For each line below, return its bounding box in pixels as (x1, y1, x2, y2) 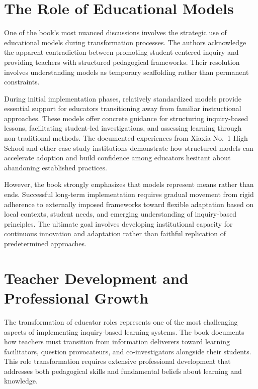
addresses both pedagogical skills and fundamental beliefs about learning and (4, 365, 242, 376)
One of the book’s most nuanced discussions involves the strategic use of (4, 27, 227, 38)
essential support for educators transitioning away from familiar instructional (4, 103, 241, 114)
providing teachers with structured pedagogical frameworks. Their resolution (4, 56, 240, 67)
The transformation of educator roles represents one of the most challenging (4, 316, 238, 327)
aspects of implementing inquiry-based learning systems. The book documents (4, 326, 244, 337)
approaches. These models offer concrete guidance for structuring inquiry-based (4, 113, 248, 123)
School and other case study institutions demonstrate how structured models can (4, 142, 253, 153)
